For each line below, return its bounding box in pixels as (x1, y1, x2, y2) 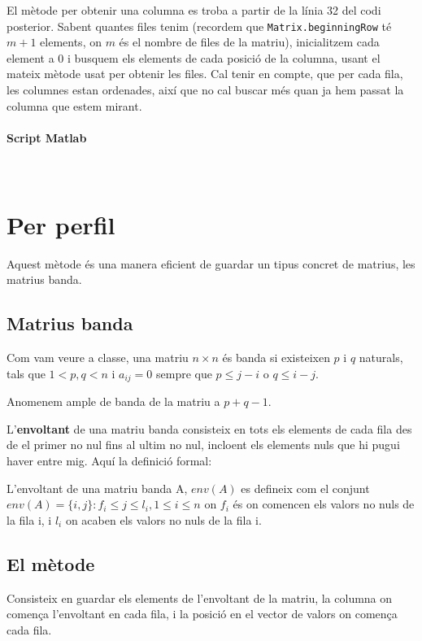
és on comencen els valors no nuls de (233, 495, 415, 512)
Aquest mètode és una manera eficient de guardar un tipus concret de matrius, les (7, 255, 415, 272)
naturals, (359, 349, 403, 366)
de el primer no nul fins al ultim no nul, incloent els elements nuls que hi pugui (7, 436, 400, 453)
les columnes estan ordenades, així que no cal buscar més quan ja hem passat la (7, 81, 404, 98)
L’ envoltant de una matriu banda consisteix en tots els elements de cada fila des (7, 420, 412, 437)
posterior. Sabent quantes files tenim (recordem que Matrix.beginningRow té (7, 17, 392, 34)
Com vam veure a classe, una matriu (7, 349, 189, 366)
